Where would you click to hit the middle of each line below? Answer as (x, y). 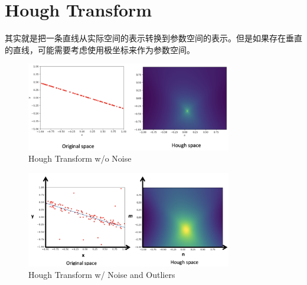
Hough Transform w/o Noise (80, 158)
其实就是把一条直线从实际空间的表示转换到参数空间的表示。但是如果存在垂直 (153, 38)
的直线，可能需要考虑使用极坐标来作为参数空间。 (100, 49)
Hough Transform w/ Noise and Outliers (102, 275)
